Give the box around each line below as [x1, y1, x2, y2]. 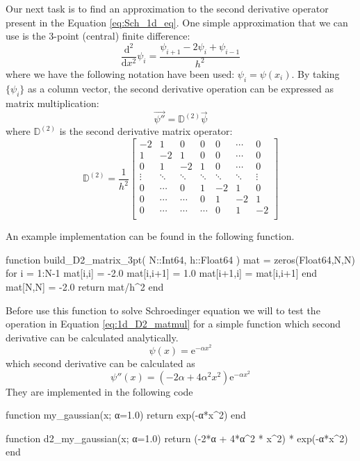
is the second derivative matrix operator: [59, 124, 233, 138]
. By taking [291, 66, 340, 81]
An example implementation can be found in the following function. [6, 229, 295, 243]
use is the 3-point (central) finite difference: [6, 29, 190, 43]
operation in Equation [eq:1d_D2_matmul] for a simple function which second [6, 316, 341, 331]
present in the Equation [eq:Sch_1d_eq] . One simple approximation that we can [6, 15, 348, 29]
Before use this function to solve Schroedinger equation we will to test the [6, 302, 320, 317]
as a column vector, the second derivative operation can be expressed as [27, 81, 334, 95]
